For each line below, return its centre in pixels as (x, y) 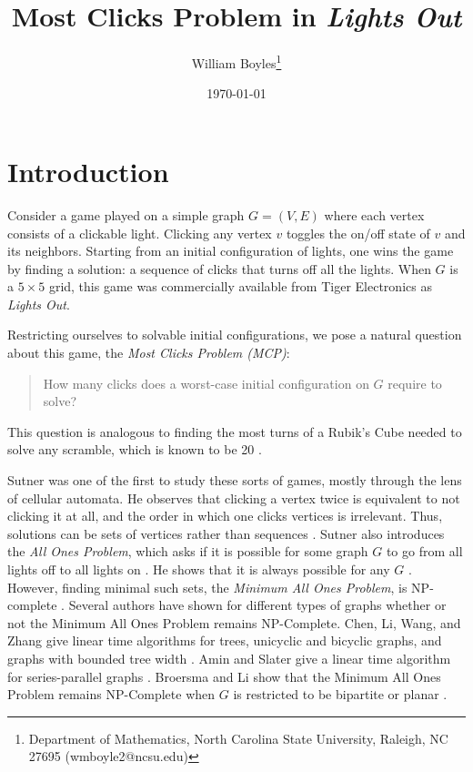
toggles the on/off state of (358, 233)
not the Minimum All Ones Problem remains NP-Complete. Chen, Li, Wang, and (234, 622)
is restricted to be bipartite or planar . (340, 694)
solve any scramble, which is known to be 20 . (135, 449)
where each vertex (374, 214)
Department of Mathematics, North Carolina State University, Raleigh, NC (238, 738)
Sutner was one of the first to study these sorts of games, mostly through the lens (235, 480)
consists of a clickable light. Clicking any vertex (140, 233)
